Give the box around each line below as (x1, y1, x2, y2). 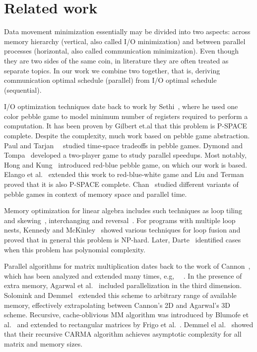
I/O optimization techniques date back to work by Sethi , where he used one (4, 101, 238, 112)
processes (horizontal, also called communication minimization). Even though (4, 46, 239, 56)
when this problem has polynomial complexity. (4, 244, 145, 254)
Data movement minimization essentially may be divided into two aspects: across (4, 26, 251, 37)
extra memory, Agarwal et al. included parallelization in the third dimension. (4, 280, 242, 291)
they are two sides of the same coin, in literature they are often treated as (4, 55, 229, 65)
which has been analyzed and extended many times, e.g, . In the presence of (4, 270, 242, 281)
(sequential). (4, 84, 42, 95)
